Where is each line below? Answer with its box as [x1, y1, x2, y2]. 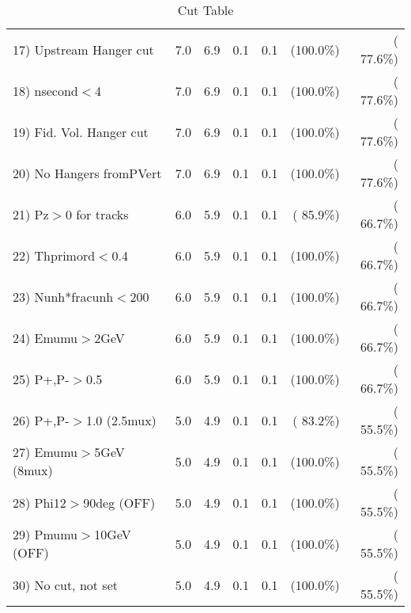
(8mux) [13, 461, 53, 479]
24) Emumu [13, 328, 78, 347]
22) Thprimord [13, 246, 96, 265]
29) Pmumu [13, 525, 78, 543]
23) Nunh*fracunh [13, 287, 114, 306]
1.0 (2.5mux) [85, 410, 156, 429]
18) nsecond [13, 81, 78, 100]
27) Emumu [13, 443, 78, 461]
